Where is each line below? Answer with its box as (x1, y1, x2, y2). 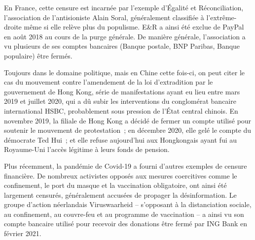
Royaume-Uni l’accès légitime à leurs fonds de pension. (4, 144, 170, 154)
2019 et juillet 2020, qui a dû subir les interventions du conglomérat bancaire (4, 96, 236, 106)
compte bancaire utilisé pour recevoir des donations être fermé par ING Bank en (4, 218, 248, 229)
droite (4, 22, 22, 32)
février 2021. (4, 228, 41, 239)
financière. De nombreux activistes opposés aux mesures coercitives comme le (4, 170, 237, 180)
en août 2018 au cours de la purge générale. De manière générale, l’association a (4, 31, 246, 41)
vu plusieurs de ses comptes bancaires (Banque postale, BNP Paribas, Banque (4, 41, 240, 51)
